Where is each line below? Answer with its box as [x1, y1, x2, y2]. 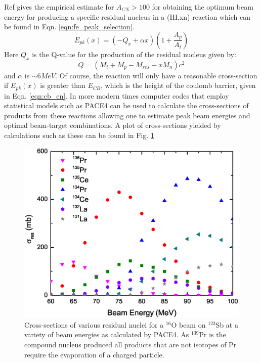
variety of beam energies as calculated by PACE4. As [24, 329, 189, 340]
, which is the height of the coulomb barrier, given [101, 80, 256, 90]
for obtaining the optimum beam [152, 2, 253, 12]
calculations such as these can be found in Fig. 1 [4, 130, 154, 140]
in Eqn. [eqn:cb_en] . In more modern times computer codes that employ [4, 90, 229, 101]
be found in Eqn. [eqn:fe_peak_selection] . [4, 21, 135, 32]
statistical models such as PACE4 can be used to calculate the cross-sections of [4, 100, 249, 111]
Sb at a [215, 319, 238, 330]
